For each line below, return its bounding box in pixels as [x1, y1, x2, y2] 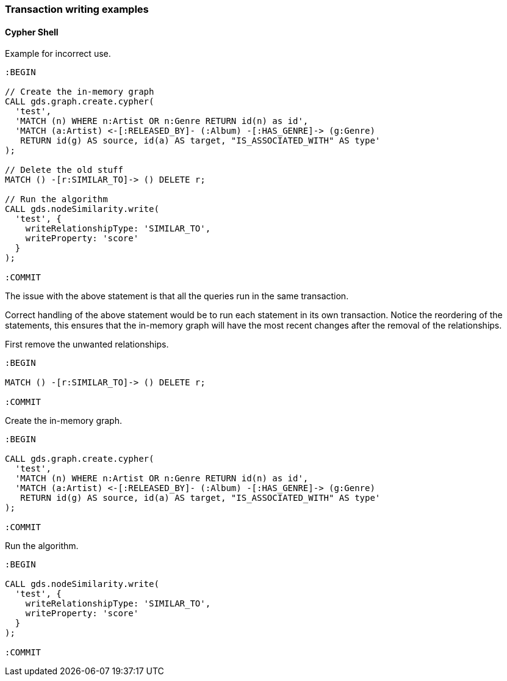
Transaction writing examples [5, 3, 149, 15]
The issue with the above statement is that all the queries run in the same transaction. [5, 291, 349, 302]
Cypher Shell [5, 26, 59, 37]
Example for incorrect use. [5, 48, 111, 59]
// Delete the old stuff [5, 165, 123, 175]
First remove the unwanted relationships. [5, 339, 169, 350]
